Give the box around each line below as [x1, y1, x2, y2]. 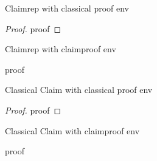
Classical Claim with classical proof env [5, 83, 153, 96]
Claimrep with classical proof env [5, 2, 130, 14]
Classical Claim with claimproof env [5, 124, 140, 137]
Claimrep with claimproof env [5, 43, 116, 55]
